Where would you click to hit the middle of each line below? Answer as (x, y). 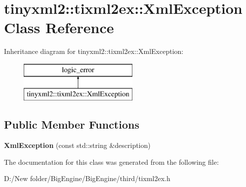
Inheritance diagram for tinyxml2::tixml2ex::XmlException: (94, 51)
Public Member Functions (72, 124)
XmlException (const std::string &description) (77, 145)
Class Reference (59, 27)
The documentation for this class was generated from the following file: (111, 162)
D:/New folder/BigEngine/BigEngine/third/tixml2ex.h (87, 178)
